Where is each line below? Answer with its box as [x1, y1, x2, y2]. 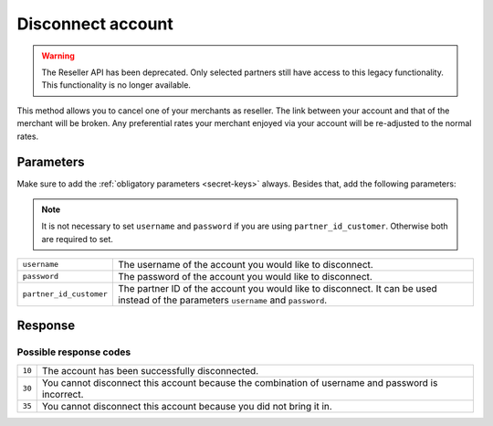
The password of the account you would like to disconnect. [117, 270, 373, 282]
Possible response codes [16, 346, 131, 358]
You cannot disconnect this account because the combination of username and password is [41, 376, 438, 389]
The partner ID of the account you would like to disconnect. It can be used [117, 282, 437, 294]
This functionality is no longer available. [41, 80, 192, 91]
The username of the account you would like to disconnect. [117, 258, 373, 271]
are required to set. [41, 233, 114, 244]
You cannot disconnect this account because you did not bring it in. [41, 399, 332, 412]
